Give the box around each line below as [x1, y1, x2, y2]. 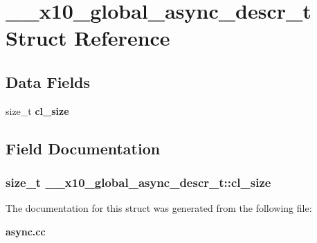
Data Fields [6, 71, 91, 92]
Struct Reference [6, 24, 170, 52]
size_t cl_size [6, 103, 69, 118]
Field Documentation [6, 137, 161, 159]
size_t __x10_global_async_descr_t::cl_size [6, 174, 271, 191]
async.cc [6, 224, 46, 238]
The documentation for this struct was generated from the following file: [6, 201, 312, 215]
